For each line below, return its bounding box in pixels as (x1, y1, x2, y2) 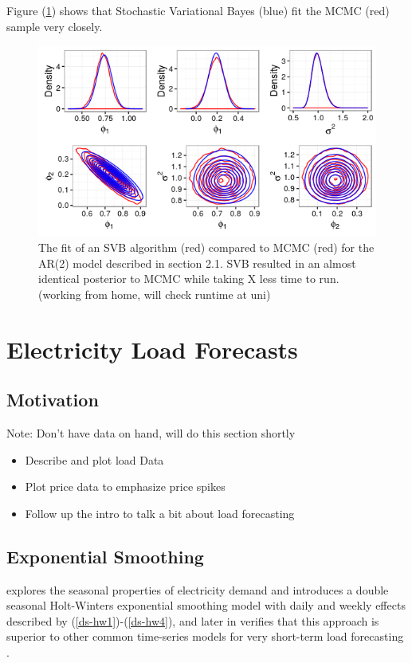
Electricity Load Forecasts (6, 332, 298, 365)
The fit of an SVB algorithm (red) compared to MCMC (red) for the (38, 239, 375, 256)
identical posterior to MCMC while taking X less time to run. (38, 270, 339, 287)
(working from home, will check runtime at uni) (38, 285, 271, 302)
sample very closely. (6, 18, 103, 34)
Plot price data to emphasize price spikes (25, 478, 226, 495)
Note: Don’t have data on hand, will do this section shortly (6, 425, 296, 441)
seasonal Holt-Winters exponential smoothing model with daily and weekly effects (6, 597, 406, 614)
